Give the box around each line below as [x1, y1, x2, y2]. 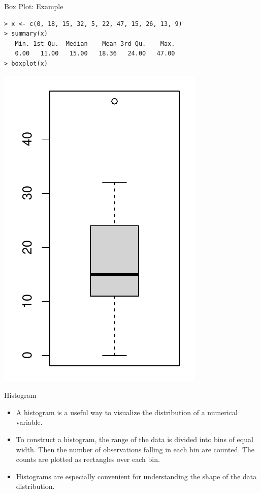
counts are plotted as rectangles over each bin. [16, 454, 160, 465]
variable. [16, 417, 43, 427]
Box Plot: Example [4, 1, 63, 11]
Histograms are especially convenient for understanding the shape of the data [16, 471, 257, 481]
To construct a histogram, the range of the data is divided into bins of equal [16, 433, 253, 444]
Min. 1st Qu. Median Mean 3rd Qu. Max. [15, 40, 175, 47]
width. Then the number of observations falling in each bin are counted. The [16, 444, 255, 454]
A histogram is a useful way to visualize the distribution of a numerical [16, 407, 238, 417]
